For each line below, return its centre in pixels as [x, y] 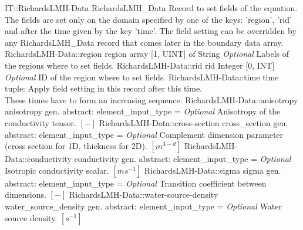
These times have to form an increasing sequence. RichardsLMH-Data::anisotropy [151, 99]
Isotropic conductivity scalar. [57, 170]
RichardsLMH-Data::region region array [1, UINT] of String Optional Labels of [147, 54]
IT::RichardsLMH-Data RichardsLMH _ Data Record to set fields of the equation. [151, 8]
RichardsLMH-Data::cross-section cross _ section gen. [193, 122]
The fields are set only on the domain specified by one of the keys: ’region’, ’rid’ [148, 19]
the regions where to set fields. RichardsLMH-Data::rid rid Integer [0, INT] [140, 65]
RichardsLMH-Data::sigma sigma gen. [213, 170]
